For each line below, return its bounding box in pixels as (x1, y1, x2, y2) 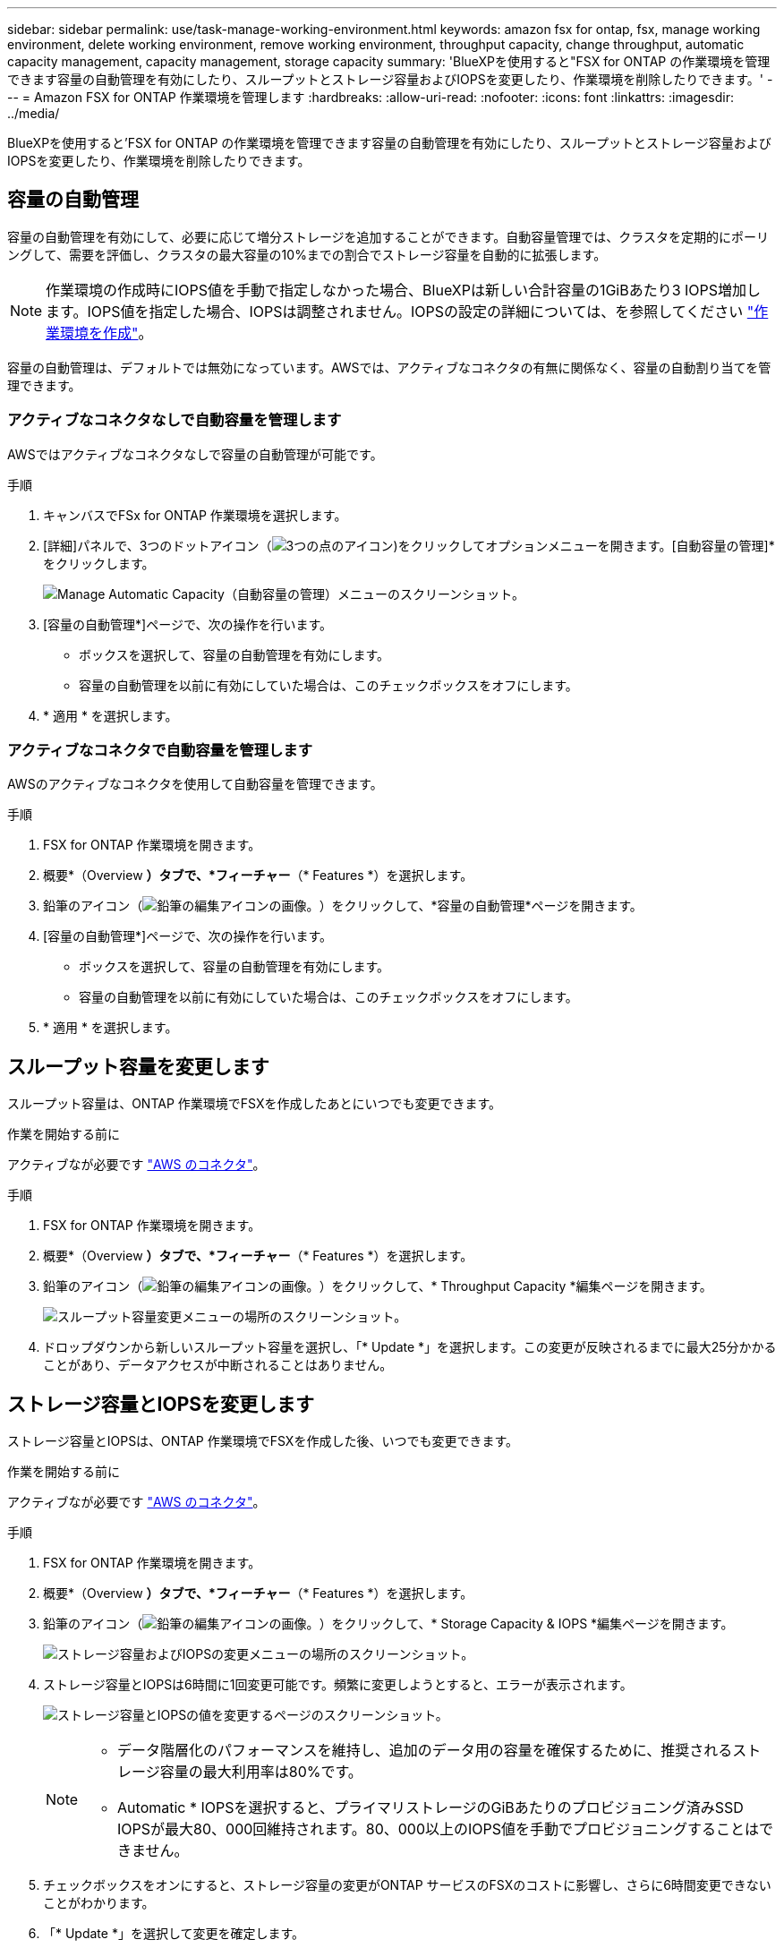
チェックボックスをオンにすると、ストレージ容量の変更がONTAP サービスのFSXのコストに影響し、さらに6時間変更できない (43, 1877, 771, 1893)
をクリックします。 (43, 555, 155, 571)
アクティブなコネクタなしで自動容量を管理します (7, 411, 342, 430)
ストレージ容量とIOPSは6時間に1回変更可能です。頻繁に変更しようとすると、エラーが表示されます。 (43, 1677, 633, 1693)
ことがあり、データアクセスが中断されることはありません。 (43, 1357, 393, 1373)
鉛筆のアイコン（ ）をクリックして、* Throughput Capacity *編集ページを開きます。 (43, 1278, 712, 1294)
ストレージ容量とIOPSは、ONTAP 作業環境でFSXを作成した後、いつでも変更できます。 (7, 1433, 519, 1449)
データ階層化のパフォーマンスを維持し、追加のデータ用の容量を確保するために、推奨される (117, 1741, 733, 1760)
